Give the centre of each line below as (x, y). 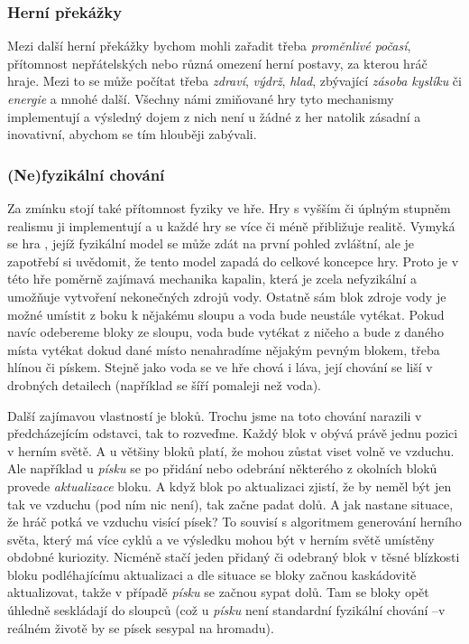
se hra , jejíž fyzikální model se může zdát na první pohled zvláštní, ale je (211, 243)
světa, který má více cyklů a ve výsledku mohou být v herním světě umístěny (221, 539)
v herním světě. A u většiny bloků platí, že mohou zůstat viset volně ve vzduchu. (231, 450)
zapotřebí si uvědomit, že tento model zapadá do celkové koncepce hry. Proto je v (233, 261)
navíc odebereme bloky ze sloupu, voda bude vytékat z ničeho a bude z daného (225, 332)
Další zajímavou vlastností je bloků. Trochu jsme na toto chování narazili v (215, 415)
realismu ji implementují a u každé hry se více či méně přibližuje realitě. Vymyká (231, 225)
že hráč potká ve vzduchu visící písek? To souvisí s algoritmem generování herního (234, 522)
